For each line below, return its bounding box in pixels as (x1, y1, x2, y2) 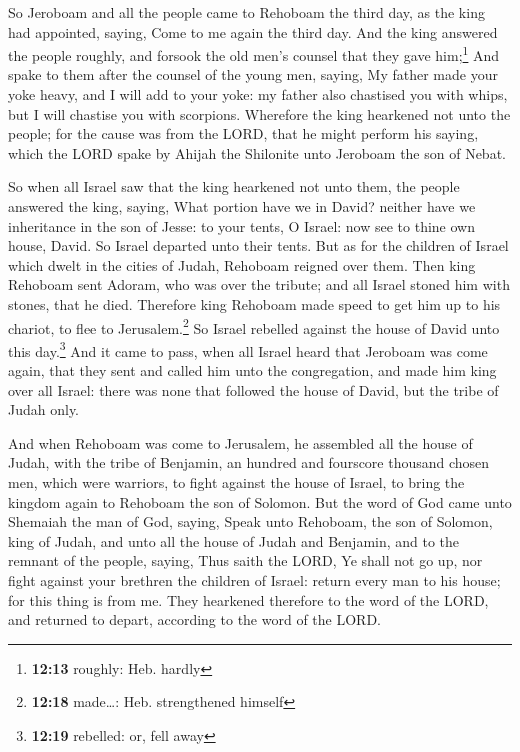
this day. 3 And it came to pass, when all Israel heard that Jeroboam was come (8, 337, 488, 361)
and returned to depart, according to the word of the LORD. (8, 609, 381, 630)
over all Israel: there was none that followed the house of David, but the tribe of (8, 379, 499, 400)
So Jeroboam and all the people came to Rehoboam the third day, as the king (8, 2, 485, 22)
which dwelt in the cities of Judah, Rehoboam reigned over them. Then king (8, 254, 476, 275)
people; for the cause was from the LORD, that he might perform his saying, (8, 123, 479, 144)
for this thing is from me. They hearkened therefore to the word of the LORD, (8, 589, 489, 610)
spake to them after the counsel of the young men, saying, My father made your (8, 64, 498, 85)
